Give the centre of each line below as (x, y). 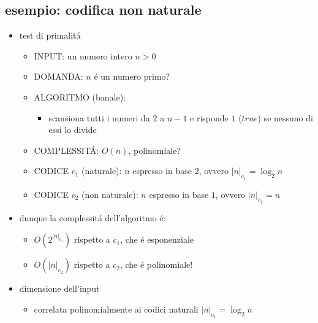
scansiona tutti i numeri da (99, 117)
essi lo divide (73, 130)
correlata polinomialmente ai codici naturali (116, 309)
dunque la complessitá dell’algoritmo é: (93, 217)
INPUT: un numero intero (83, 55)
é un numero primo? (132, 76)
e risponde (209, 117)
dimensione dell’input (59, 288)
